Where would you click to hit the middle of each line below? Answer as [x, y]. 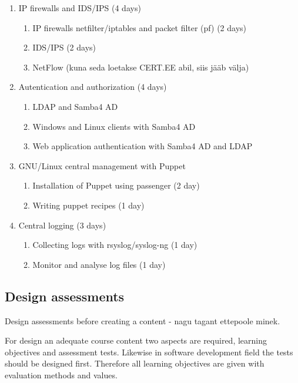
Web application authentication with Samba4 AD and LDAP [143, 146]
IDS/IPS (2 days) [64, 47]
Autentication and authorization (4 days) [93, 87]
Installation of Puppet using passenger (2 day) [116, 185]
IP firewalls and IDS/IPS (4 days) [80, 8]
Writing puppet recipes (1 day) [88, 205]
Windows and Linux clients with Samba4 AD [114, 126]
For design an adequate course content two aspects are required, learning [136, 340]
